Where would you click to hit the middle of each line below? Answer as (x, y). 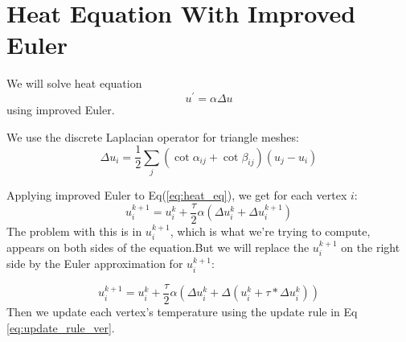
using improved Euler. (61, 109)
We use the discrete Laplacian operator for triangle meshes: (153, 136)
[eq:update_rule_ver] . (61, 327)
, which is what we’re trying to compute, (270, 231)
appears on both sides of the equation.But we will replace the (158, 247)
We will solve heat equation (74, 83)
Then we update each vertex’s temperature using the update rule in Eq (182, 311)
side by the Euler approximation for (95, 264)
